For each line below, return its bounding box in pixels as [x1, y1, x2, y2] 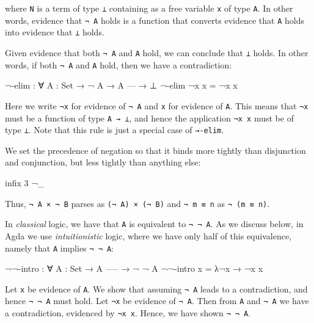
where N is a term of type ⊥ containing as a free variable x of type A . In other [5, 2, 293, 14]
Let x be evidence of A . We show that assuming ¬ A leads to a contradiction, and [5, 282, 308, 295]
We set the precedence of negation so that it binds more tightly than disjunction [5, 143, 306, 156]
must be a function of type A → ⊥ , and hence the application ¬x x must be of [5, 111, 294, 124]
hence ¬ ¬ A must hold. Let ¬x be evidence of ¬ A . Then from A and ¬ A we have [5, 294, 309, 307]
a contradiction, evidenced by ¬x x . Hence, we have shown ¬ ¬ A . [5, 307, 251, 319]
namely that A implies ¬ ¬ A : [5, 241, 114, 254]
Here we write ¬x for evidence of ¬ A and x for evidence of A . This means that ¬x [5, 99, 309, 112]
